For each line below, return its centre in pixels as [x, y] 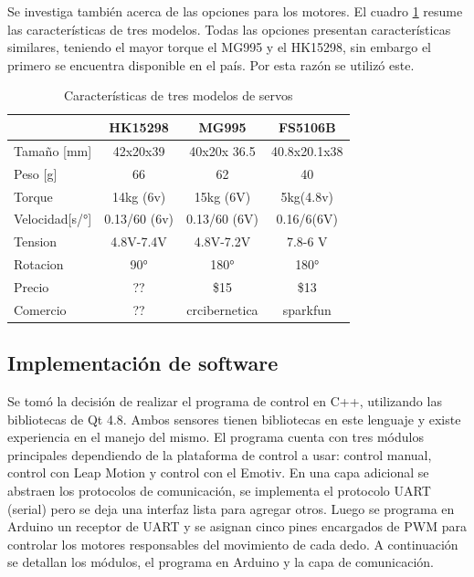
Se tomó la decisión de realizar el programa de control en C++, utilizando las [225, 401]
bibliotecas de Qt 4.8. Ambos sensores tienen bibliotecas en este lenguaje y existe [234, 419]
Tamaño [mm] [53, 150]
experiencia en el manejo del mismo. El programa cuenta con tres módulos [216, 437]
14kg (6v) [139, 196]
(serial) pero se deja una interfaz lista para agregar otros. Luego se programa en [231, 508]
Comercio [40, 309]
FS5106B [307, 126]
